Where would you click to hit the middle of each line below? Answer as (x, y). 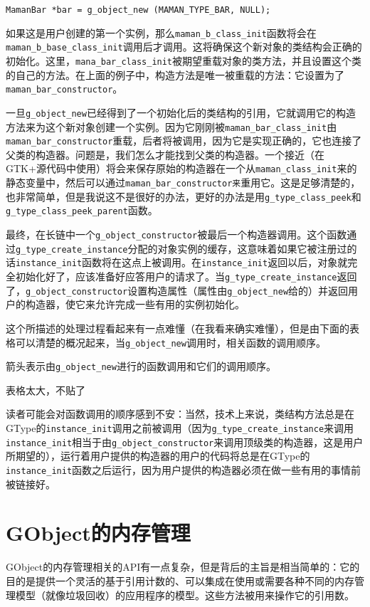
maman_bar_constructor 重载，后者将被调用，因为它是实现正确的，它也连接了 (184, 141)
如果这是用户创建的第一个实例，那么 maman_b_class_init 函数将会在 (161, 32)
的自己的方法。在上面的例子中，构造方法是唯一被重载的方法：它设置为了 (175, 74)
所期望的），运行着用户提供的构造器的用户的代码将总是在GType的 (158, 456)
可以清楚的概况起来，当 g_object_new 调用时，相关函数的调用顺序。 (170, 342)
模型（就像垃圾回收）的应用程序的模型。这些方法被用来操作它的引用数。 (185, 595)
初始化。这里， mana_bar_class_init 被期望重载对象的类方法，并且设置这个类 (184, 60)
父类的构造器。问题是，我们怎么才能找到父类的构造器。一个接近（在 (165, 154)
